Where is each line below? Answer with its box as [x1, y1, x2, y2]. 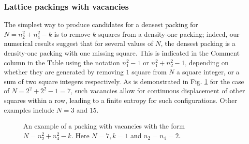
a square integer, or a [176, 67, 240, 77]
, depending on [185, 57, 229, 67]
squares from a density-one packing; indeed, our [98, 29, 240, 39]
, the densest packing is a [161, 38, 235, 48]
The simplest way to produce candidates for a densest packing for [4, 19, 198, 29]
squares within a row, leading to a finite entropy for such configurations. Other [4, 95, 237, 105]
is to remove [54, 29, 90, 39]
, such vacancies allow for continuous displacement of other [71, 86, 245, 96]
